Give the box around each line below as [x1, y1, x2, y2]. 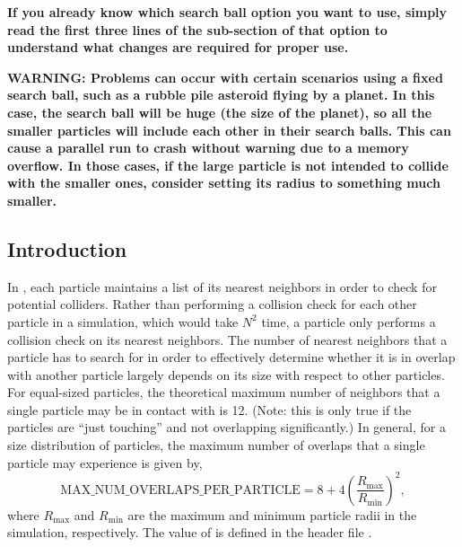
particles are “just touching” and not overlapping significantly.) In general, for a [7, 418, 446, 437]
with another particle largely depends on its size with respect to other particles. [7, 365, 445, 384]
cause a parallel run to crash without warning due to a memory [7, 138, 409, 157]
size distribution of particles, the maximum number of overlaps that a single [7, 436, 425, 454]
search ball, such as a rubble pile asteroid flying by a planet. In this [7, 85, 435, 104]
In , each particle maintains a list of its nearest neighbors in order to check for [7, 277, 437, 296]
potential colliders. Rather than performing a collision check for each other [7, 295, 417, 313]
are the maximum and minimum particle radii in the [127, 505, 417, 524]
